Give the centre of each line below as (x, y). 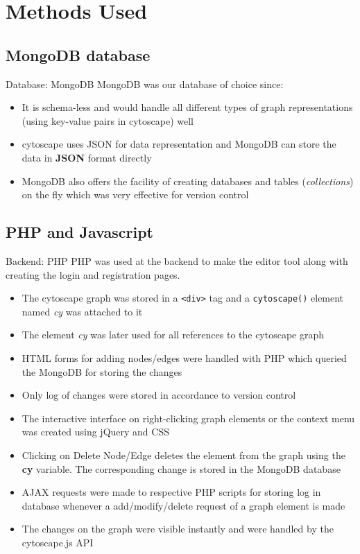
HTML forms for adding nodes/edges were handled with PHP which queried (184, 357)
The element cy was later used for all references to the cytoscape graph (173, 335)
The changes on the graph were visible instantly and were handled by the (178, 529)
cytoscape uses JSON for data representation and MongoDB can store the (179, 144)
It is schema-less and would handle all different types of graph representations (187, 107)
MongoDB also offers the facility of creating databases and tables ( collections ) (188, 181)
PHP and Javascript (79, 232)
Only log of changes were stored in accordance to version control (159, 395)
